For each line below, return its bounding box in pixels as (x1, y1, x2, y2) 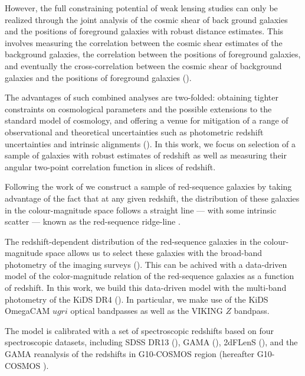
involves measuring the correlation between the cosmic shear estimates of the (5, 36, 283, 48)
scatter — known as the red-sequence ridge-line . (5, 215, 181, 228)
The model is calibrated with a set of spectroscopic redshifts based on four (5, 324, 274, 336)
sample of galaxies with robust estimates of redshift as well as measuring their (5, 149, 287, 161)
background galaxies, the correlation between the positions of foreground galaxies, (5, 48, 301, 60)
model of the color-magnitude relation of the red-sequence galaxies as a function (5, 270, 294, 282)
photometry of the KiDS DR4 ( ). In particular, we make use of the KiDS (5, 293, 268, 305)
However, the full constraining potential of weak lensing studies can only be (5, 2, 278, 14)
